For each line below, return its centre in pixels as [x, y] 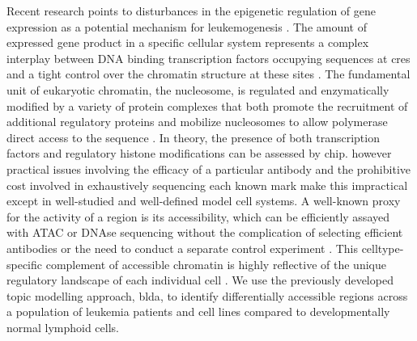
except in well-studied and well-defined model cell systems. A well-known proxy [204, 201]
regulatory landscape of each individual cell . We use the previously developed [200, 280]
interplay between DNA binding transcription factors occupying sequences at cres [208, 58]
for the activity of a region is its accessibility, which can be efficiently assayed [198, 216]
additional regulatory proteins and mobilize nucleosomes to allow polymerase [197, 122]
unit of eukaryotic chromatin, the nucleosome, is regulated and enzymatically [198, 89]
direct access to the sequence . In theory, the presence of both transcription [193, 137]
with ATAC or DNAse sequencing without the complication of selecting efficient [205, 232]
